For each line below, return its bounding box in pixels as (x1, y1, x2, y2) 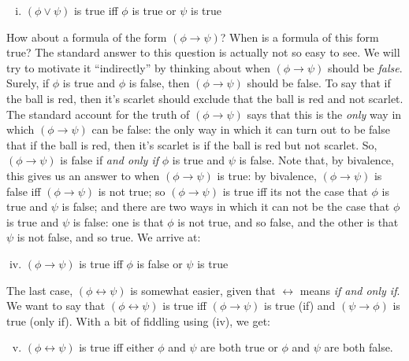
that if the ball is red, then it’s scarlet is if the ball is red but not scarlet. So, (6, 136, 377, 153)
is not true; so (98, 182, 165, 199)
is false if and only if (60, 152, 159, 168)
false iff (6, 182, 41, 199)
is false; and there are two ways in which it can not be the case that (61, 198, 390, 215)
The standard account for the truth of (6, 105, 190, 122)
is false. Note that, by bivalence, (239, 152, 394, 168)
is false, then (128, 75, 190, 91)
